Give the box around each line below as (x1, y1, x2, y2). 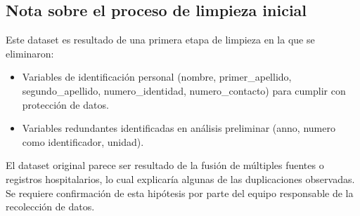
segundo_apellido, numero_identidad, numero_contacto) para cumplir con (22, 83, 346, 97)
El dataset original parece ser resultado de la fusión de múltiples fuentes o (6, 158, 324, 173)
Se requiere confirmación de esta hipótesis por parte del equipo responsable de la (6, 185, 354, 200)
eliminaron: (6, 46, 54, 60)
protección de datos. (22, 97, 109, 112)
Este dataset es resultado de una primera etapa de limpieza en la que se (6, 32, 315, 47)
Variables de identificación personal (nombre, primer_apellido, (22, 69, 292, 84)
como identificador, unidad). (22, 134, 144, 149)
